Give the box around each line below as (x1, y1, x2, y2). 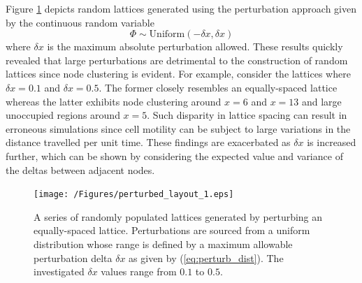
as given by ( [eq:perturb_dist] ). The (129, 250, 284, 265)
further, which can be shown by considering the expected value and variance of (6, 148, 343, 163)
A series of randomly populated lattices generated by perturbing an (34, 209, 323, 224)
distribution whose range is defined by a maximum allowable (34, 236, 293, 251)
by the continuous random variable (6, 15, 154, 29)
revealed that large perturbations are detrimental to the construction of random (6, 52, 348, 67)
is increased (307, 135, 356, 150)
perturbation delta (34, 250, 113, 265)
